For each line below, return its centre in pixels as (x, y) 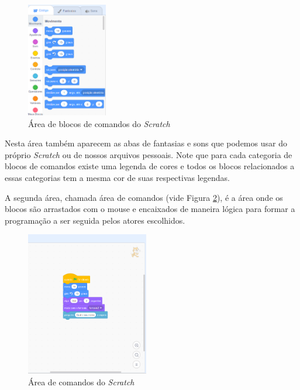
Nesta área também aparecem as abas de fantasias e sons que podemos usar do (146, 143)
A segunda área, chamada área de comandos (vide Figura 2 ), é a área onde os (144, 197)
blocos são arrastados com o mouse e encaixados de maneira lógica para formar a (150, 209)
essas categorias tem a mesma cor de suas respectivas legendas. (117, 177)
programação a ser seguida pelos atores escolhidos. (95, 220)
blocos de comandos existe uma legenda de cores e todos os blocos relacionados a (150, 166)
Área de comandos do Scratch (81, 382)
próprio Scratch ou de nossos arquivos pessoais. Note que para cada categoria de (149, 154)
